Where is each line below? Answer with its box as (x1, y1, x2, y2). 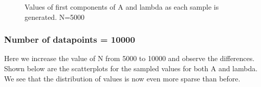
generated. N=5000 (25, 11, 85, 22)
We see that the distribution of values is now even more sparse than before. (4, 73, 241, 83)
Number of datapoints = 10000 (4, 33, 135, 46)
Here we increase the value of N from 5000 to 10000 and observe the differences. (4, 53, 255, 64)
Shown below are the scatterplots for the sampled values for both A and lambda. (4, 63, 258, 73)
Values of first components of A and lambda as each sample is (25, 2, 219, 12)
